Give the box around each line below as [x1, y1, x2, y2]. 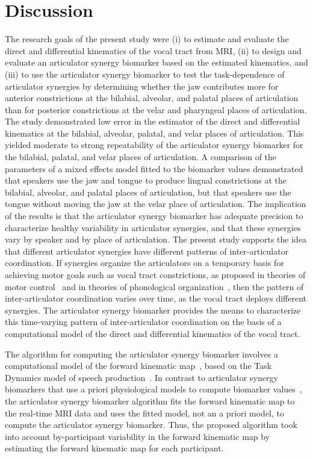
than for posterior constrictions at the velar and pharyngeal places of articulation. [5, 103, 307, 116]
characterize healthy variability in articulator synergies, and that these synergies [5, 221, 301, 234]
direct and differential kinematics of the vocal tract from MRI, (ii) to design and [5, 44, 302, 57]
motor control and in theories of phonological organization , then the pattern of [5, 280, 304, 292]
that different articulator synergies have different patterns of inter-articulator [5, 244, 289, 257]
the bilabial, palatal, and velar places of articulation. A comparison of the [5, 150, 277, 163]
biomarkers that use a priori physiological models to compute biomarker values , [5, 383, 302, 395]
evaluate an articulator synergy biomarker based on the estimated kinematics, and [5, 56, 308, 69]
